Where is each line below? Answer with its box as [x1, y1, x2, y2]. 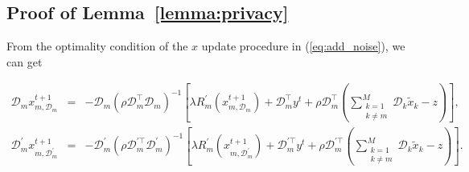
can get [6, 53, 43, 70]
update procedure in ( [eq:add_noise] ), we [201, 38, 405, 54]
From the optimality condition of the [6, 38, 188, 54]
